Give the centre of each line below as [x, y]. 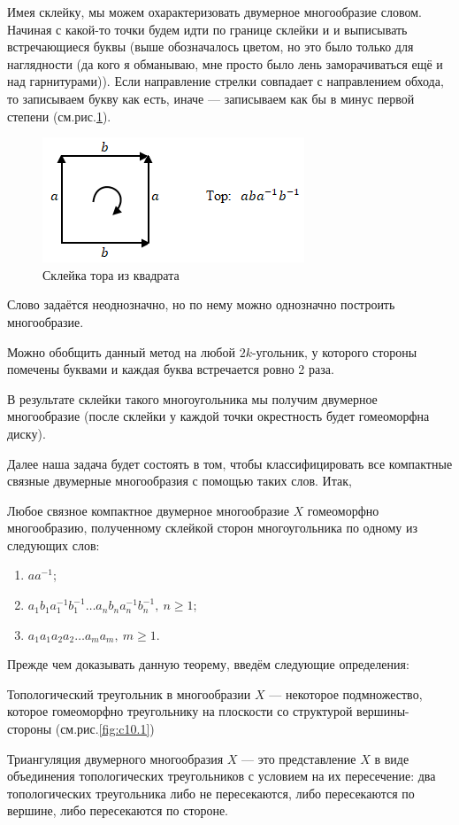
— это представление [299, 758]
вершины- [383, 711]
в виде [392, 758]
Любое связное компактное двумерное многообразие [148, 510]
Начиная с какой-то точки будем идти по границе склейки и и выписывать [207, 29]
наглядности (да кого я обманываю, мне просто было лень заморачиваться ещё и [225, 63]
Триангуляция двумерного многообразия [115, 758]
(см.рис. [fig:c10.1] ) [105, 729]
